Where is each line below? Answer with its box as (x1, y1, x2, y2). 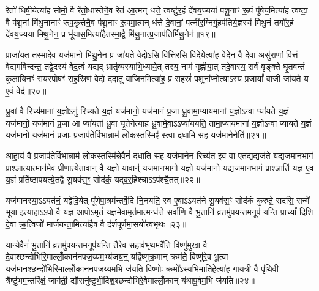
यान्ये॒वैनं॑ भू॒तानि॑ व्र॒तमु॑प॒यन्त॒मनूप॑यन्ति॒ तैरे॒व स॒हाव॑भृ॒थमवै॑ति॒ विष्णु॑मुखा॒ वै (6, 238, 208, 251)
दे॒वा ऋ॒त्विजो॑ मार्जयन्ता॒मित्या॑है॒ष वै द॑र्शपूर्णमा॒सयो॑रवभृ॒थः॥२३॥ (6, 217, 187, 230)
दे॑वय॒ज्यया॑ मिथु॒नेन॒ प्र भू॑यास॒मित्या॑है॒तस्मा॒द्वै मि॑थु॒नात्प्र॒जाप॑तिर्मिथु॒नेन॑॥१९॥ (6, 28, 216, 40)
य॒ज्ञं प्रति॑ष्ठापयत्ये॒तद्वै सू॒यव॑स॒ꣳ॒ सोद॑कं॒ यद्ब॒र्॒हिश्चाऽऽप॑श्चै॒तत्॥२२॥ (6, 173, 200, 186)
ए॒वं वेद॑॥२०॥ (6, 84, 47, 97)
